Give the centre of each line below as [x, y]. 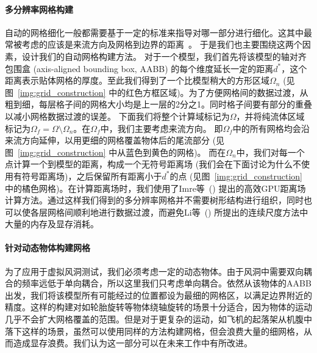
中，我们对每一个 [270, 152]
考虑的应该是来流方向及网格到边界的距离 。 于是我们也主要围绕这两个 [162, 44]
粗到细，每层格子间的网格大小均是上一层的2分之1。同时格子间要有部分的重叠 [158, 104]
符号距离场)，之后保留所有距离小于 [92, 176]
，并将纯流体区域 [270, 116]
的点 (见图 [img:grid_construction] [236, 176]
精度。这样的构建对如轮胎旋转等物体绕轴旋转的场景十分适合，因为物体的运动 [158, 307]
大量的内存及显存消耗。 [52, 224]
